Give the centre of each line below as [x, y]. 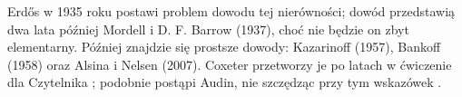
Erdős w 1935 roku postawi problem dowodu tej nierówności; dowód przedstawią [231, 11]
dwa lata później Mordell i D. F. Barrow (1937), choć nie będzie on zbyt [208, 29]
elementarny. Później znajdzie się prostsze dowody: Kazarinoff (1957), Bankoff [224, 47]
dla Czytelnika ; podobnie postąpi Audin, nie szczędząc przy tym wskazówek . [225, 82]
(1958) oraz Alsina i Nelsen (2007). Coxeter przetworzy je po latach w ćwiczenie [230, 64]
